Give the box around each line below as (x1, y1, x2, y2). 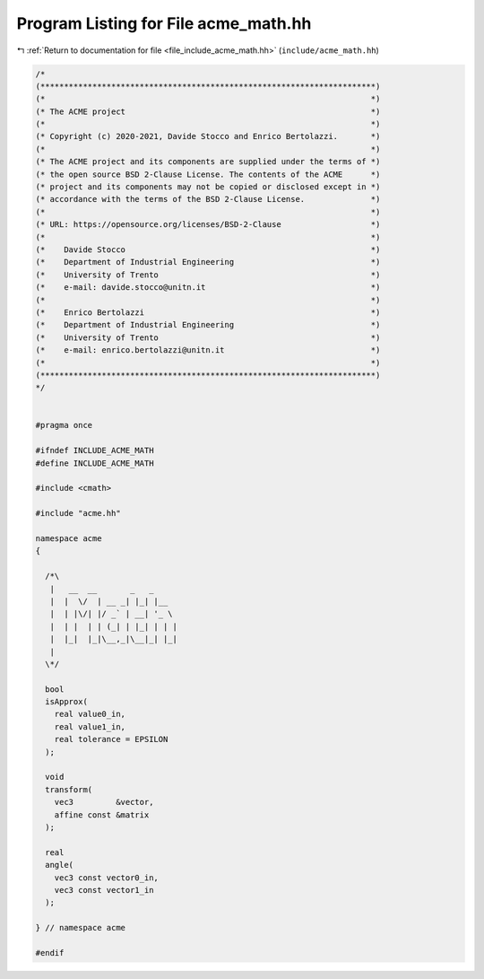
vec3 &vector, (54, 797, 154, 808)
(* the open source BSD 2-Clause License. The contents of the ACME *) (35, 169, 381, 179)
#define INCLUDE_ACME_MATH (35, 458, 154, 468)
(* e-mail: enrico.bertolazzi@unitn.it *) (35, 345, 381, 355)
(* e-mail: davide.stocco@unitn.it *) (35, 283, 381, 293)
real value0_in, (54, 709, 125, 720)
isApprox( (45, 696, 89, 707)
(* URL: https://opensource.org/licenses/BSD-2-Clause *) (35, 220, 381, 230)
